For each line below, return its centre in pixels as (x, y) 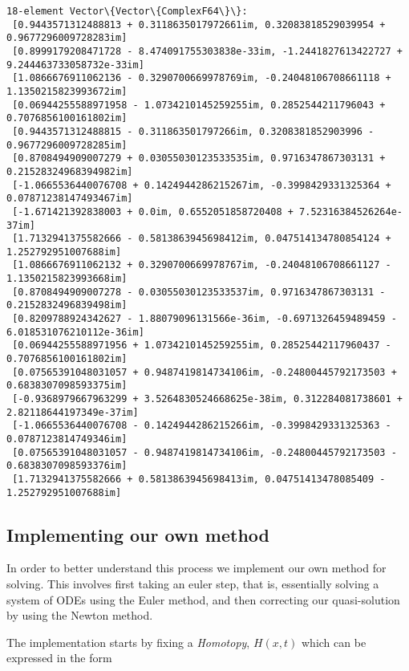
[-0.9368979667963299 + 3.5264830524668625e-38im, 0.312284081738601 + (207, 399)
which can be (334, 642)
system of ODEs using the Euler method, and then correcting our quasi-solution (203, 599)
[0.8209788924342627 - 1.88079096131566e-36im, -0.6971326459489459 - (204, 319)
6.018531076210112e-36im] (75, 332)
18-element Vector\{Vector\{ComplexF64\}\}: (127, 11)
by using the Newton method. (80, 615)
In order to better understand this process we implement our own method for (196, 568)
